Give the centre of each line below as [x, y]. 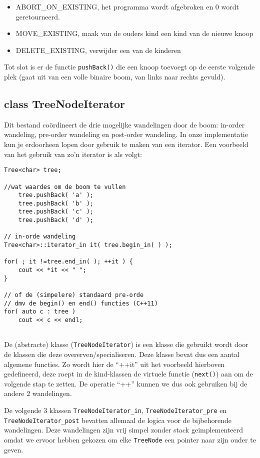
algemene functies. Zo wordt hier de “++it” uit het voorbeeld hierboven [114, 364]
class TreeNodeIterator [65, 104]
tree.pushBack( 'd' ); [56, 220]
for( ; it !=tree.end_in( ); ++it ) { [68, 262]
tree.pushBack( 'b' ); [56, 203]
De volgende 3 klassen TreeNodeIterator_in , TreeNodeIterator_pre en [115, 410]
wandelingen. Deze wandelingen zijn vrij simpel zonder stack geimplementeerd [123, 430]
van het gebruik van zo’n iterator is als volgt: [73, 154]
